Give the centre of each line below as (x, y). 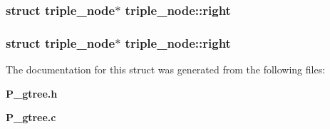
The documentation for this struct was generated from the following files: (166, 69)
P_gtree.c (31, 117)
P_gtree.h (32, 93)
